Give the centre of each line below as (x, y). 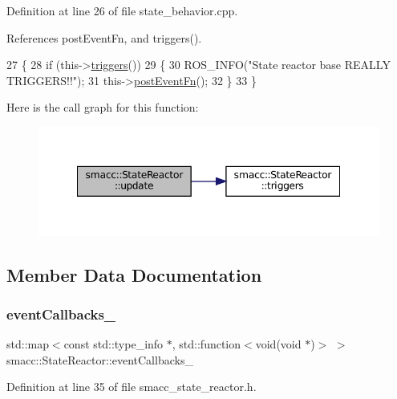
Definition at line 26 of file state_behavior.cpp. (122, 10)
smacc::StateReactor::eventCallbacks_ (100, 359)
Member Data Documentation (134, 274)
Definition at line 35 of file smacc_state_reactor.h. (132, 387)
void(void (278, 344)
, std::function (207, 344)
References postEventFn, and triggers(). (104, 37)
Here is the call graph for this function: (103, 107)
